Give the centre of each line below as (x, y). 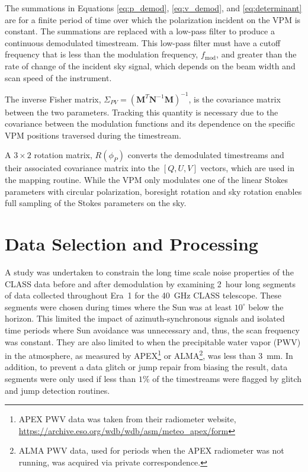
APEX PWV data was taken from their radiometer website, (127, 419)
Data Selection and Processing (131, 243)
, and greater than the (256, 54)
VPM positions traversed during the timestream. (93, 135)
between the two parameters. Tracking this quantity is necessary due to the (142, 112)
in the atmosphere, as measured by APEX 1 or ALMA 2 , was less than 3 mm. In (149, 354)
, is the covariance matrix (235, 99)
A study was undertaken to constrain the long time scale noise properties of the (149, 272)
